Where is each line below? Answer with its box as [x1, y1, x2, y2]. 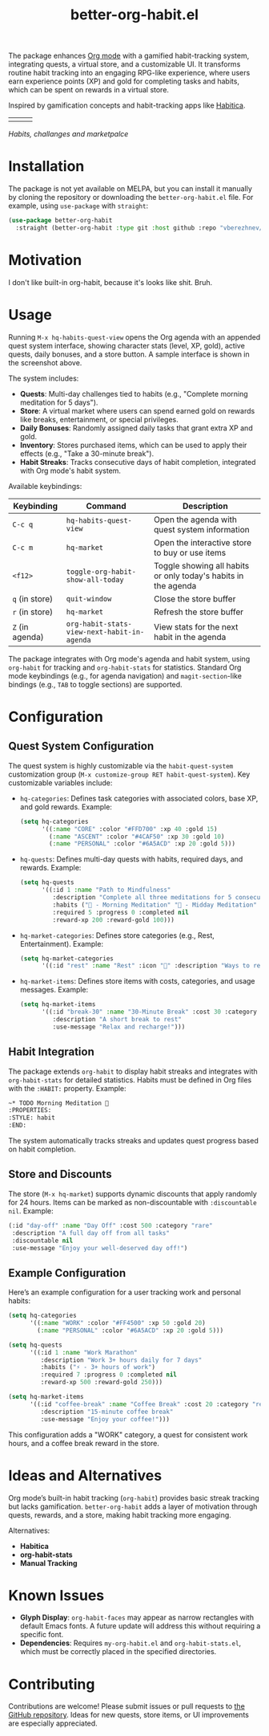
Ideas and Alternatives [8, 1466, 163, 1485]
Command [86, 500, 126, 511]
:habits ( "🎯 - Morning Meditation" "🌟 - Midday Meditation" [52, 901, 258, 909]
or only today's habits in [153, 570, 244, 581]
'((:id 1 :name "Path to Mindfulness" [41, 886, 171, 894]
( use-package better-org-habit [8, 217, 113, 225]
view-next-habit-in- [66, 627, 145, 636]
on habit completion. [8, 1144, 76, 1154]
